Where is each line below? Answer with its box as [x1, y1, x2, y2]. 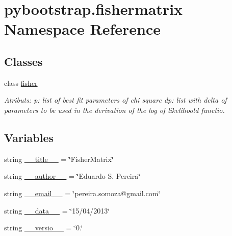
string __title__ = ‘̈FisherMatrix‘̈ [4, 153, 114, 164]
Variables [4, 129, 54, 145]
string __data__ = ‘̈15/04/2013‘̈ [4, 205, 110, 216]
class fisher [4, 77, 38, 88]
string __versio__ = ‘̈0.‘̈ [4, 222, 83, 233]
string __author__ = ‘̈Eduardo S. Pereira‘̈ [4, 171, 141, 181]
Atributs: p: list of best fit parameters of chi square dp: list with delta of [4, 95, 227, 105]
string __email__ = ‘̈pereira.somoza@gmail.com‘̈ [4, 187, 161, 198]
